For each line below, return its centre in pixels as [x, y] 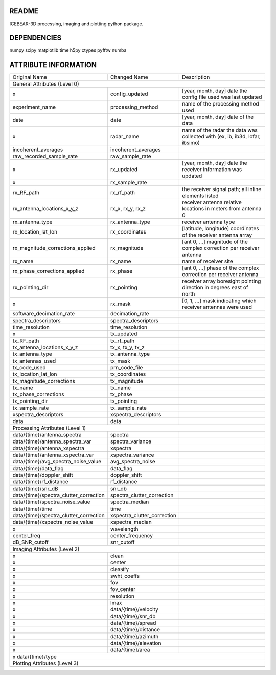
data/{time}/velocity [134, 609]
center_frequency [132, 536]
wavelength [124, 529]
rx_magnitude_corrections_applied [54, 248]
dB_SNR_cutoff [30, 542]
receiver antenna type [209, 222]
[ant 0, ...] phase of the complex [221, 268]
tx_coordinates [128, 374]
